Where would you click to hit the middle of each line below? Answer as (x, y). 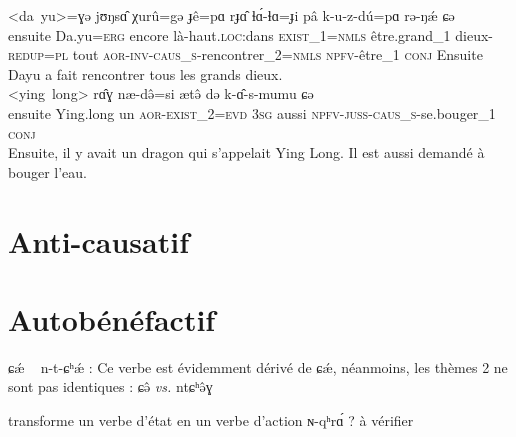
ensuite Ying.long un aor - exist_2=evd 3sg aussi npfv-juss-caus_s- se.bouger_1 (252, 112)
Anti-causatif (98, 240)
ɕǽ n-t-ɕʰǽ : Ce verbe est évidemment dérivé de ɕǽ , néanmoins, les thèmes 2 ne (258, 366)
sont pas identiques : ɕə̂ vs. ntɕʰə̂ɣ (110, 386)
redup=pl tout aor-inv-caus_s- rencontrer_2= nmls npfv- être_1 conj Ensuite (245, 54)
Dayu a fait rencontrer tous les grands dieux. (145, 73)
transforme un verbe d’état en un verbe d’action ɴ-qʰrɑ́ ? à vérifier (211, 420)
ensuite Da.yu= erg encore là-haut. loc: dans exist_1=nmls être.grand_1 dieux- (250, 34)
